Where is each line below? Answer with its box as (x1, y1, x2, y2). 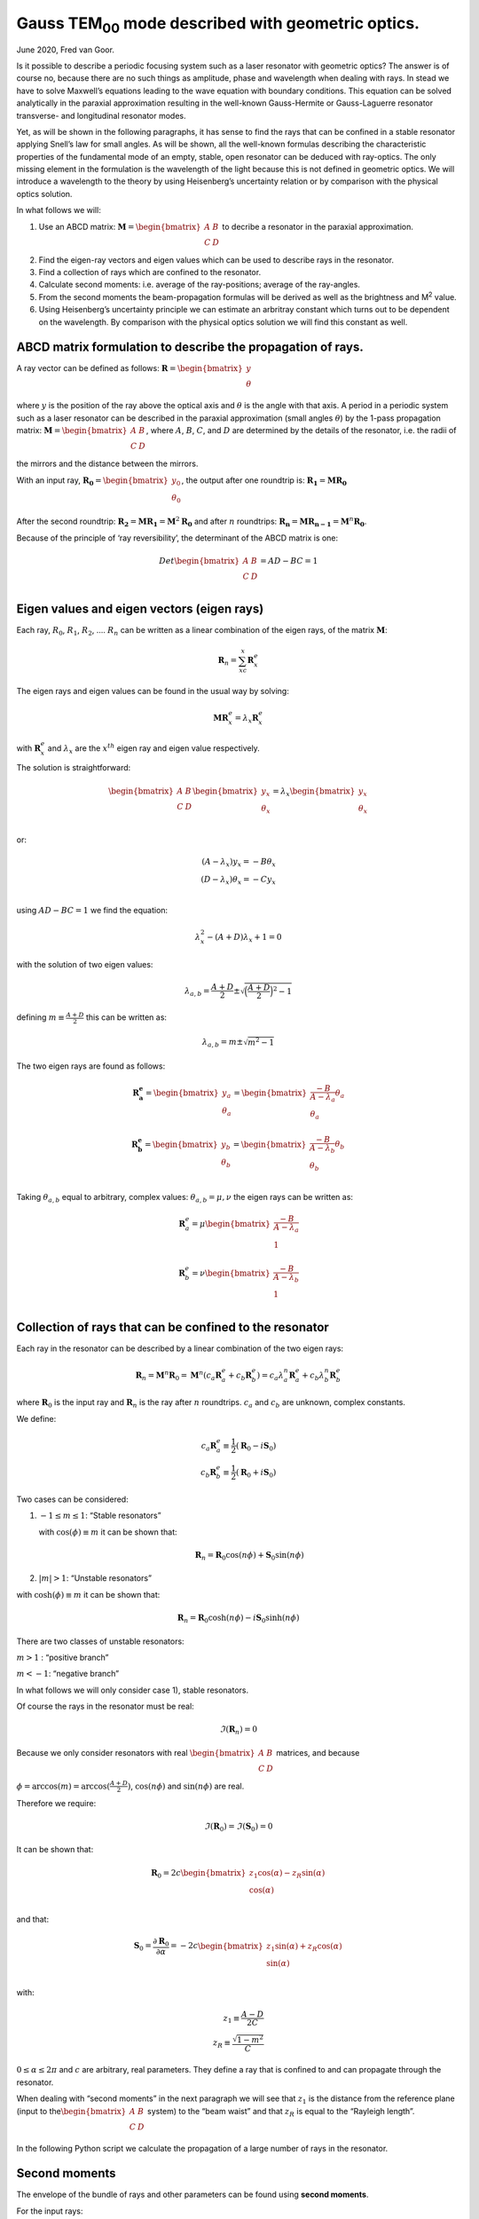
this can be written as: (85, 1012, 168, 1023)
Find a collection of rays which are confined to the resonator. (38, 267, 262, 278)
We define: (16, 1413, 57, 1424)
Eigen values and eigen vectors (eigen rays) (16, 602, 264, 617)
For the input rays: (16, 2206, 83, 2216)
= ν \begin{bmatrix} (191, 1267, 271, 1278)
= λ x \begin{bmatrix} (271, 786, 356, 798)
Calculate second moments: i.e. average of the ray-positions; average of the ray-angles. (38, 280, 361, 290)
